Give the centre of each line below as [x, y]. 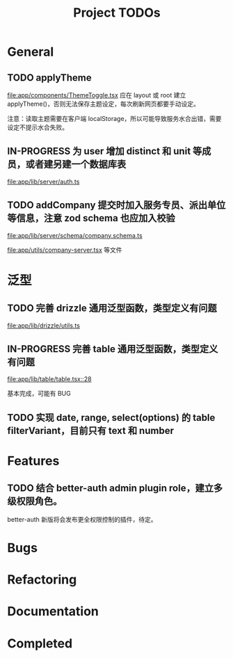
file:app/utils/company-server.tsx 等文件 [65, 250]
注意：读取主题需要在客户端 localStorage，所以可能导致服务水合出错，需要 [114, 119]
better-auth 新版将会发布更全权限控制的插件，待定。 [82, 519]
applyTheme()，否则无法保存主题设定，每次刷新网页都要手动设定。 [103, 104]
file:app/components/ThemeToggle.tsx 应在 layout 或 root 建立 [97, 95]
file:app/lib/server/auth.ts [43, 182]
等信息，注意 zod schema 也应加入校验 [91, 218]
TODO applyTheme [49, 78]
